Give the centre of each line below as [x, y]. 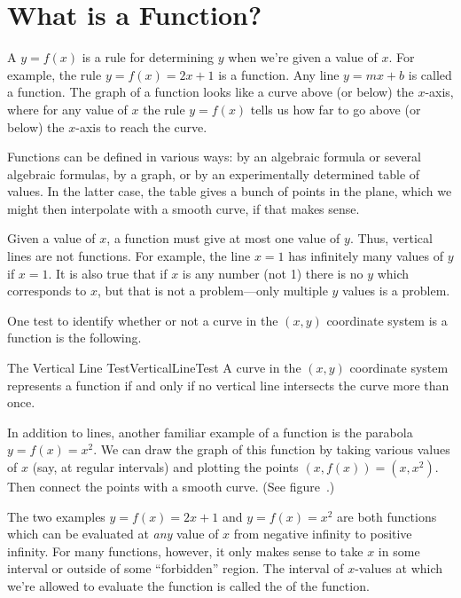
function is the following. [74, 338]
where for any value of [67, 109]
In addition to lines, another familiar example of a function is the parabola [210, 432]
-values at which [399, 568]
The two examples [56, 516]
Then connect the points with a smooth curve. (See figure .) [171, 486]
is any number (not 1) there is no [273, 273]
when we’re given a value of [303, 57]
